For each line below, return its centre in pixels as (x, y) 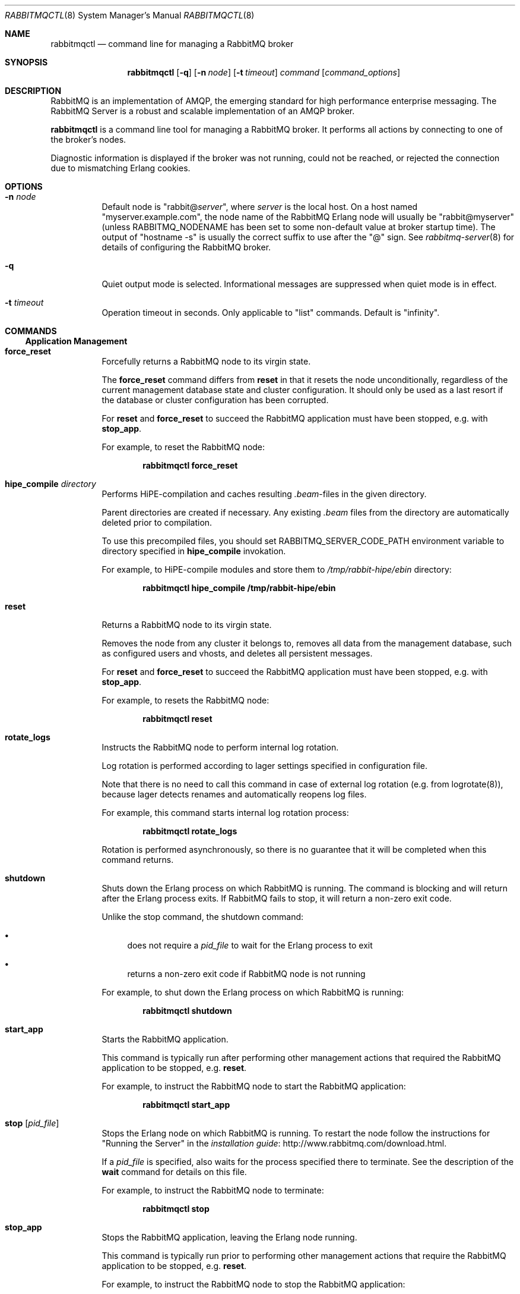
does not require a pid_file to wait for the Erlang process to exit (250, 945)
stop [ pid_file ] (32, 1123)
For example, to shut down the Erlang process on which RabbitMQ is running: (253, 992)
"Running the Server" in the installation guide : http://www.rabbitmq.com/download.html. (274, 1143)
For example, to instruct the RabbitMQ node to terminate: (213, 1190)
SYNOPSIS (26, 62)
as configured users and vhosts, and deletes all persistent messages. (237, 653)
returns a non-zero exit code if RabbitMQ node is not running (246, 974)
